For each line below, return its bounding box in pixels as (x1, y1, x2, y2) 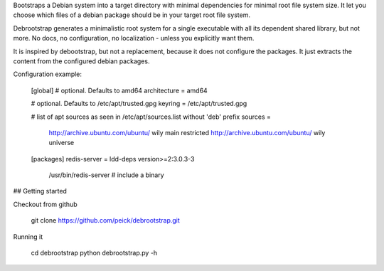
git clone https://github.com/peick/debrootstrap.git (31, 216, 181, 225)
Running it (13, 232, 43, 241)
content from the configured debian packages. (13, 57, 150, 65)
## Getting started (13, 187, 68, 196)
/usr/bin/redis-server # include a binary (48, 171, 164, 179)
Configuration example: (13, 70, 82, 78)
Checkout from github (13, 200, 78, 208)
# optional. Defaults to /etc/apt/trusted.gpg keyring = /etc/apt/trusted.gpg (31, 100, 247, 108)
